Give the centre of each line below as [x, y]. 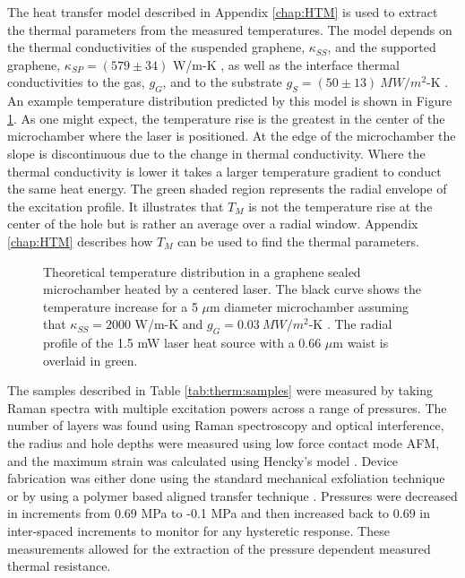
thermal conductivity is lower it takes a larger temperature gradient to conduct [224, 171]
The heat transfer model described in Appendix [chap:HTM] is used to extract [223, 12]
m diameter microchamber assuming [309, 306]
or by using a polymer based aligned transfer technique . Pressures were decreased [232, 495]
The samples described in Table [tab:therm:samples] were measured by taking [220, 390]
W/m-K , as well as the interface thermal [286, 64]
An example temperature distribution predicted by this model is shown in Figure [230, 101]
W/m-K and [169, 324]
